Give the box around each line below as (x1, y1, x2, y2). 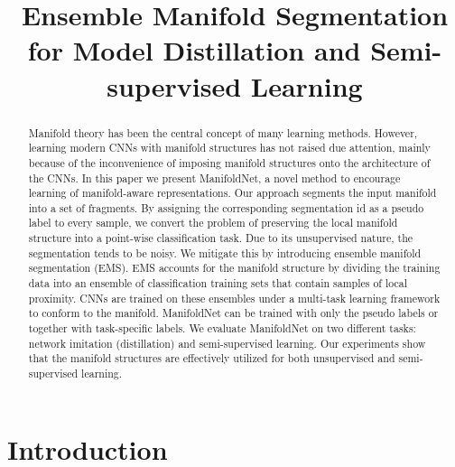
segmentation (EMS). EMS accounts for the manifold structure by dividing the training (28, 260, 441, 276)
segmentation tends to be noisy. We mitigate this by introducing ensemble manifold (28, 245, 422, 260)
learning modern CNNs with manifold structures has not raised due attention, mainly (28, 140, 431, 155)
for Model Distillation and (27, 32, 361, 69)
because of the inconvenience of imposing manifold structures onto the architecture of (28, 154, 431, 170)
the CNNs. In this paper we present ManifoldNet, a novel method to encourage (28, 170, 401, 185)
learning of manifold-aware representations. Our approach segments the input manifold (28, 185, 437, 201)
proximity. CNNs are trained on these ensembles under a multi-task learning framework (28, 290, 441, 305)
